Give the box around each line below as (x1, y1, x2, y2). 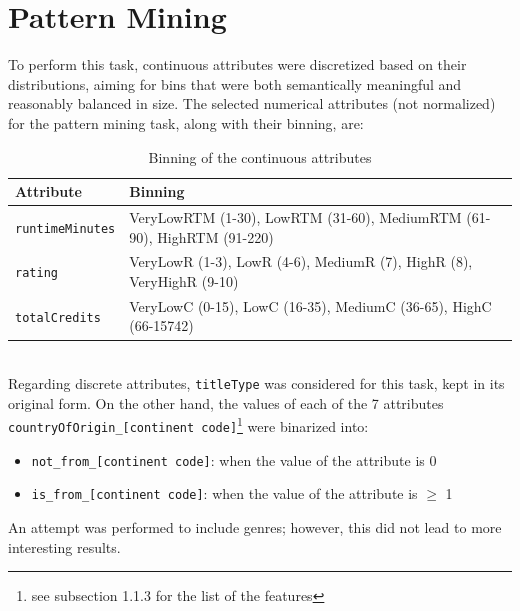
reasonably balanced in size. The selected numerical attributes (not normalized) (8, 93, 496, 114)
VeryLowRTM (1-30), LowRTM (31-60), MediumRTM (129, 206, 462, 227)
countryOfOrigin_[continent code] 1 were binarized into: (8, 413, 369, 436)
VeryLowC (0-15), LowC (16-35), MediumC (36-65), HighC (129, 295, 492, 316)
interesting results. (8, 536, 121, 557)
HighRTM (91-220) (157, 226, 274, 247)
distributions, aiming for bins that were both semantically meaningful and (8, 73, 462, 94)
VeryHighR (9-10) (129, 270, 239, 291)
